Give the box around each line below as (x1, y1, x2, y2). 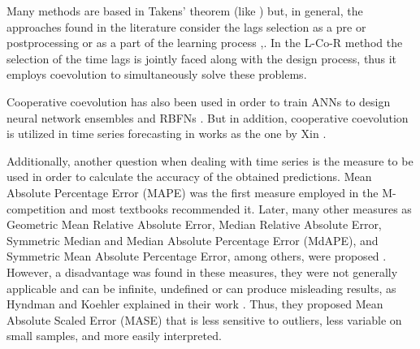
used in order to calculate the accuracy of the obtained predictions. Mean (6, 168, 372, 185)
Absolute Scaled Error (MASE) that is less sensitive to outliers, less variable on (6, 311, 402, 328)
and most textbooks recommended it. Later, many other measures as (69, 200, 412, 217)
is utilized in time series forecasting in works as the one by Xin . (6, 125, 327, 142)
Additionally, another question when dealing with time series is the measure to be (6, 152, 414, 169)
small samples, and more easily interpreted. (6, 327, 222, 344)
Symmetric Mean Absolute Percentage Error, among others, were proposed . (6, 248, 387, 265)
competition (6, 200, 66, 217)
